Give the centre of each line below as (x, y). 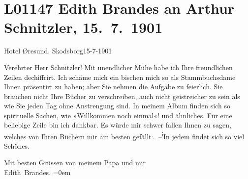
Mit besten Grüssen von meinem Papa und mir (75, 162)
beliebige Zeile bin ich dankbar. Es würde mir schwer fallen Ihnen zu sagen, (118, 125)
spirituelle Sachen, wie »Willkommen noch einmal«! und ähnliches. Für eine (118, 115)
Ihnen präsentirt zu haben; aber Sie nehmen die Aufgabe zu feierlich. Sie (113, 87)
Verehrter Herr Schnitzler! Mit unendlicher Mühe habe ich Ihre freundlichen (118, 67)
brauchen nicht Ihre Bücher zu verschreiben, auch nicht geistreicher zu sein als (122, 96)
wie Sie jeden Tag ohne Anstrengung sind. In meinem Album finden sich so (117, 106)
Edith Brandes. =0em (37, 172)
